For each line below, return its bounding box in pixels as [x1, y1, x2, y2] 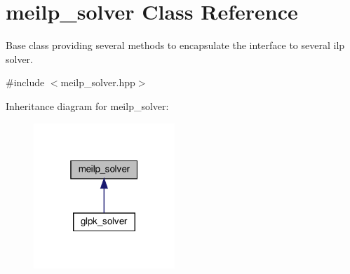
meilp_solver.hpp [60, 75, 135, 90]
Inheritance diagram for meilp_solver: [6, 98, 169, 113]
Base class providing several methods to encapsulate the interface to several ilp [6, 38, 345, 53]
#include [6, 75, 45, 90]
